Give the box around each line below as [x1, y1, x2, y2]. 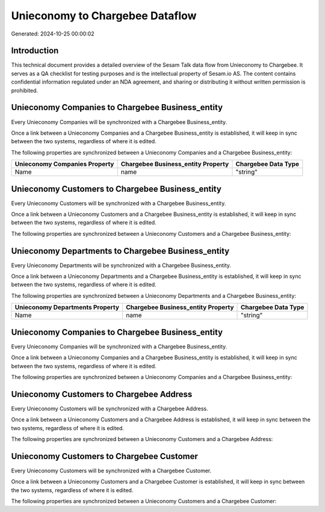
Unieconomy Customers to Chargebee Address [11, 389, 193, 399]
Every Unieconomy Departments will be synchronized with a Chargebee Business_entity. [11, 262, 232, 269]
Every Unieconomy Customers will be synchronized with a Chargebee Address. [11, 405, 208, 412]
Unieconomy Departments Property [14, 303, 120, 312]
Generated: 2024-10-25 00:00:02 [11, 30, 94, 37]
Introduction [11, 46, 59, 56]
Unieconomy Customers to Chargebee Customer [11, 451, 199, 461]
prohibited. [11, 87, 39, 94]
